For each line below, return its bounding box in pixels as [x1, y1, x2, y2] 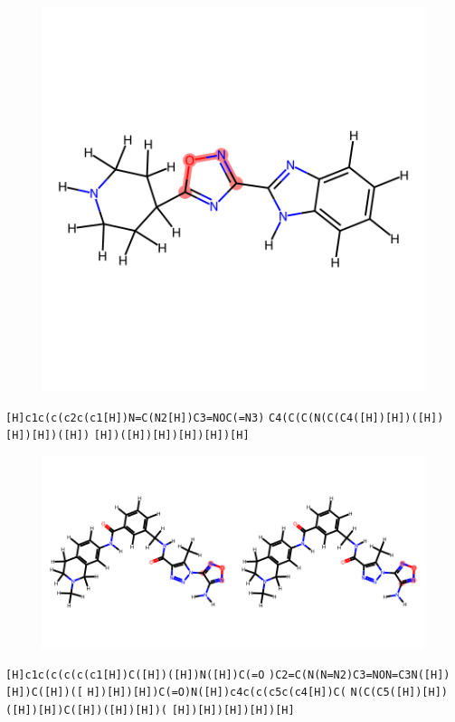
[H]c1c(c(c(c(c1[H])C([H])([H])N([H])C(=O [5, 668, 265, 681]
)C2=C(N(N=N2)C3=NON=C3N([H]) [269, 668, 450, 681]
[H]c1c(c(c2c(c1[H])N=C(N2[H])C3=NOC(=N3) [5, 411, 265, 424]
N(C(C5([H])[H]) [350, 686, 448, 699]
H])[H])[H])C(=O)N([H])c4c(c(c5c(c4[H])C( [87, 686, 346, 699]
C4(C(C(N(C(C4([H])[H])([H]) [269, 411, 444, 424]
